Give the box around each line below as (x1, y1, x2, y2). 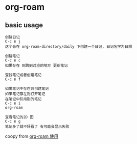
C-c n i (5, 101, 21, 106)
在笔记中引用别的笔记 (5, 97, 42, 102)
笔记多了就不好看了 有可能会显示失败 (5, 124, 69, 129)
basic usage (5, 21, 43, 29)
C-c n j (5, 39, 21, 44)
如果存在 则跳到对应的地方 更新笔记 (5, 63, 68, 68)
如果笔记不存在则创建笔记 (5, 86, 49, 91)
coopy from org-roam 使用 (5, 133, 59, 139)
